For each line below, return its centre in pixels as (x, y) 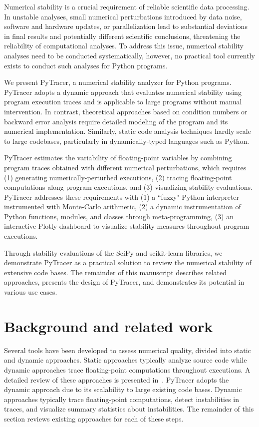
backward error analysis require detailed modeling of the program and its (116, 121)
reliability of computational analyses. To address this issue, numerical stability (124, 46)
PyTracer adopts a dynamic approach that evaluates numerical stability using (123, 92)
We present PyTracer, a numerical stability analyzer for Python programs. (118, 82)
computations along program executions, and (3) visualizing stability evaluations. (128, 187)
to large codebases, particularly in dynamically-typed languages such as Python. (127, 141)
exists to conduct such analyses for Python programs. (86, 65)
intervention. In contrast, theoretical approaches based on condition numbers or (126, 111)
